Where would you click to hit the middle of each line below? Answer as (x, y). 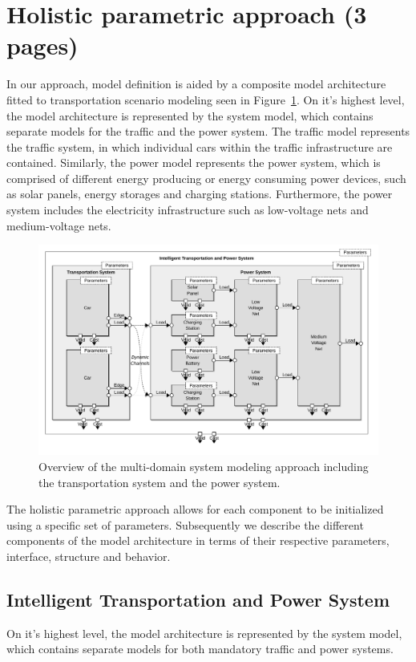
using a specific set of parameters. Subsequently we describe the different (185, 524)
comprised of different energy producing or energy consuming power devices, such (206, 178)
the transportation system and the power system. (160, 482)
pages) (42, 45)
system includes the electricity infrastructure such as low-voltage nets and (188, 210)
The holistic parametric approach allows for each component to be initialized (195, 509)
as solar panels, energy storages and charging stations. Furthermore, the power (200, 194)
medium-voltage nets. (59, 225)
